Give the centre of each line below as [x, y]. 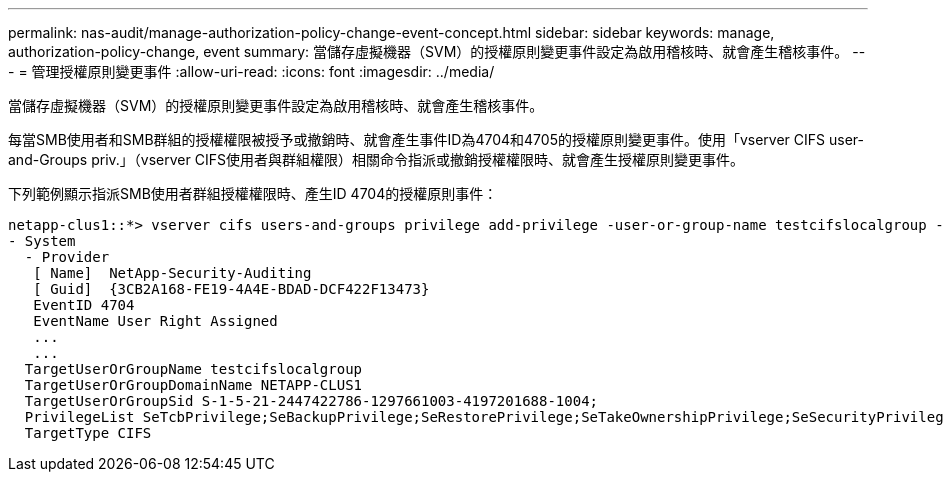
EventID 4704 [84, 305]
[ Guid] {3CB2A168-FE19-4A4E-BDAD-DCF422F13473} [231, 289]
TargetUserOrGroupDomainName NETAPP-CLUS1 [193, 385]
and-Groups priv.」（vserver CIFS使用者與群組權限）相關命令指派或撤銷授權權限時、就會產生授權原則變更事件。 [376, 159]
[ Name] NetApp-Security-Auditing [172, 273]
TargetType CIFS [88, 433]
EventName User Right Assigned [155, 321]
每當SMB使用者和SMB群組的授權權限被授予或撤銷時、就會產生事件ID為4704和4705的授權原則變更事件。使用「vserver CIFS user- [436, 139]
